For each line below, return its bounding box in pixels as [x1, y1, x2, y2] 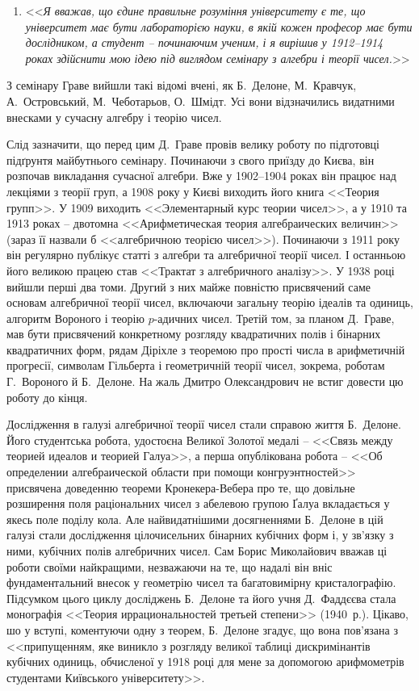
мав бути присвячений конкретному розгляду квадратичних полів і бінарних [6, 325, 381, 342]
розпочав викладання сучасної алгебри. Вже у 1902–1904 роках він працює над [6, 167, 396, 184]
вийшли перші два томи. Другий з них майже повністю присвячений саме [6, 278, 371, 295]
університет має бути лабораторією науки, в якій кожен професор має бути [25, 18, 413, 35]
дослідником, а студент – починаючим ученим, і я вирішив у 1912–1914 [25, 34, 383, 51]
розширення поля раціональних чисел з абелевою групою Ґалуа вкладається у [6, 495, 390, 512]
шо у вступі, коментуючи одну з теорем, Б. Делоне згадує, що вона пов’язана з [6, 621, 398, 638]
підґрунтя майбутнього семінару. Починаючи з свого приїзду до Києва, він [6, 151, 375, 168]
